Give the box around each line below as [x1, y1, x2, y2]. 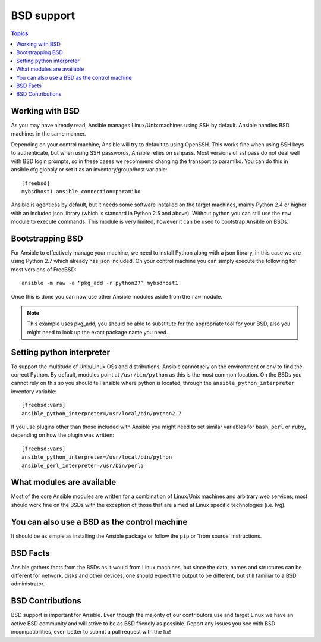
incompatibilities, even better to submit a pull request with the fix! [11, 628, 171, 635]
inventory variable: [11, 387, 57, 395]
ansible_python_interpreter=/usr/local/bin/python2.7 [21, 410, 181, 416]
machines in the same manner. [11, 130, 86, 137]
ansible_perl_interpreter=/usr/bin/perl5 [21, 462, 144, 469]
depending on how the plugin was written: [11, 431, 114, 439]
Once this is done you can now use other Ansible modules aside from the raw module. [11, 293, 222, 300]
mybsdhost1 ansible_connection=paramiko [21, 188, 141, 195]
